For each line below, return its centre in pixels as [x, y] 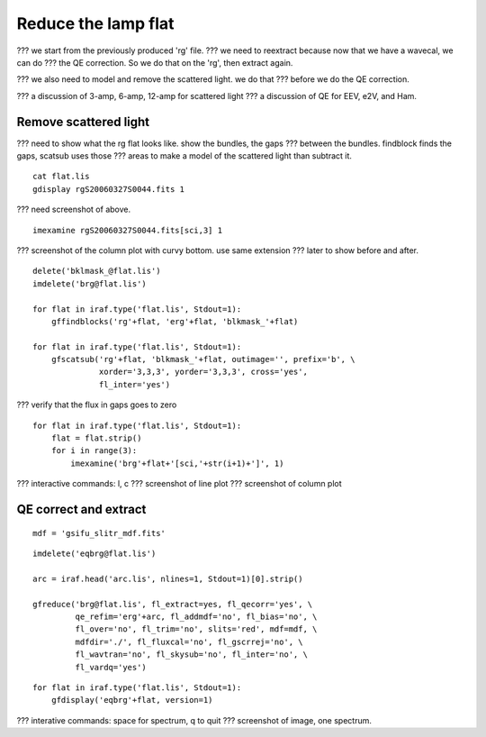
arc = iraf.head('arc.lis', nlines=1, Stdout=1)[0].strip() [168, 578]
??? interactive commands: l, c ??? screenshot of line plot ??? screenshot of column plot [179, 484]
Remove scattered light [83, 122]
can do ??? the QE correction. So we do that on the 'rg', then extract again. [155, 62]
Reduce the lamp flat [95, 23]
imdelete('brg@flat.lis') [90, 283]
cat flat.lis [61, 177]
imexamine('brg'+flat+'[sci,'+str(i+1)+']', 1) [177, 463]
